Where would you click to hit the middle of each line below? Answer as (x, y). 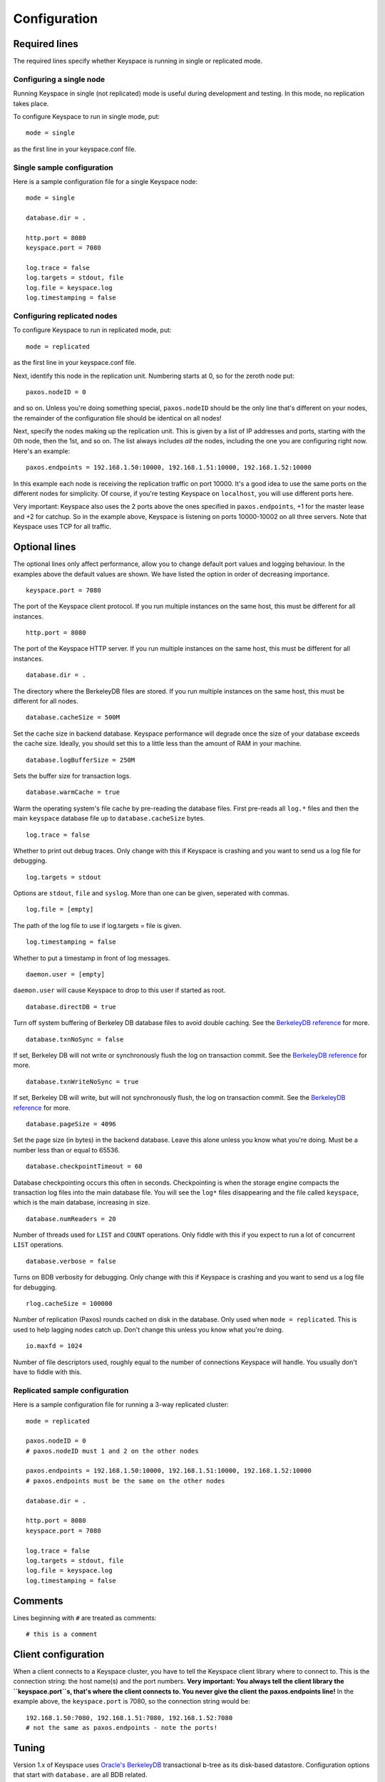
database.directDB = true (71, 1006)
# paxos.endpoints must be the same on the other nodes (125, 1480)
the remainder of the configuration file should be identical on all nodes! (117, 418)
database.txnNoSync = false (75, 1039)
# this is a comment (62, 1634)
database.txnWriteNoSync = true (82, 1081)
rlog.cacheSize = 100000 (69, 1304)
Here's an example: (42, 451)
